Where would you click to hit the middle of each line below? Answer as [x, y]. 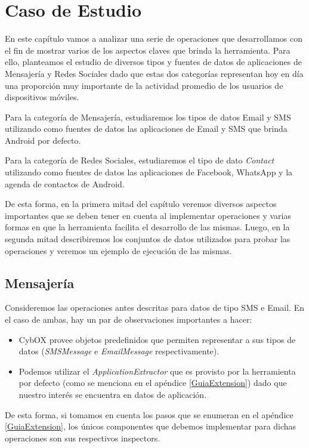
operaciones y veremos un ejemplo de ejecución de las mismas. [118, 250]
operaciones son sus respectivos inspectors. [83, 438]
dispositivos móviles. [42, 97]
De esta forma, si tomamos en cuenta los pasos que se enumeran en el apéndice [149, 414]
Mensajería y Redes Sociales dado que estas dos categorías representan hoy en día [154, 73]
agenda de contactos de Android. [65, 183]
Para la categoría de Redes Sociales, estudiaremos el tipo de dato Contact [140, 160]
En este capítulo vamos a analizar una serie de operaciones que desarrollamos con [154, 38]
